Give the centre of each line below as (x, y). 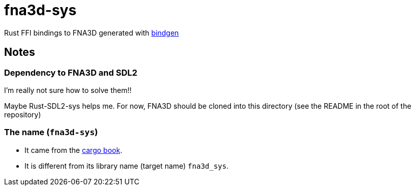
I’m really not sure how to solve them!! (68, 90)
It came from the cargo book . (73, 150)
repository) (23, 114)
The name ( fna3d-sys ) (51, 132)
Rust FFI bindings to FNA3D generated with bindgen (92, 33)
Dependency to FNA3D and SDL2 (71, 72)
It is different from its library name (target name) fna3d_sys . (127, 166)
